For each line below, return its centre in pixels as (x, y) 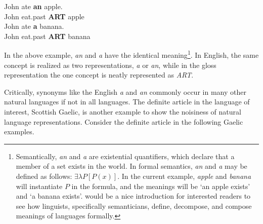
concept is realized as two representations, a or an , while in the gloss (110, 65)
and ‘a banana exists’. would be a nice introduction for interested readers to (133, 196)
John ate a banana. (34, 26)
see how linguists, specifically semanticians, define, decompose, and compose (134, 206)
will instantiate (39, 186)
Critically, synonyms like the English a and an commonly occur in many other (125, 91)
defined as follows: (44, 176)
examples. (19, 132)
